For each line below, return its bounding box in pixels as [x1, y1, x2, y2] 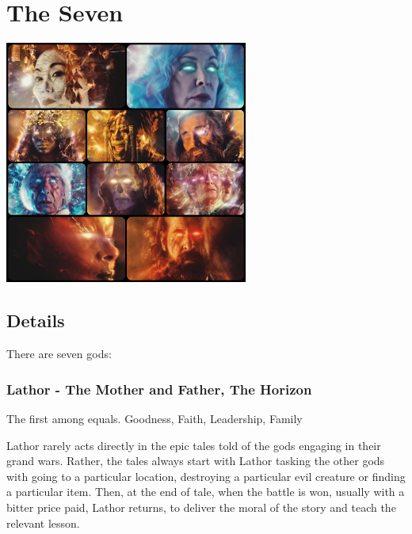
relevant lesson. [6, 514, 80, 531]
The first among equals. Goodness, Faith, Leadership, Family [6, 410, 303, 427]
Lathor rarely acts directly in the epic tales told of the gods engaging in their [6, 437, 381, 453]
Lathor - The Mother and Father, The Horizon [6, 379, 312, 399]
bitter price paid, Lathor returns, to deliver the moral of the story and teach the [6, 499, 396, 516]
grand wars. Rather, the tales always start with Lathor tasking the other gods [6, 452, 385, 469]
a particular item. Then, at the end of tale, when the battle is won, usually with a [6, 483, 405, 500]
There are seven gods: [6, 345, 112, 362]
